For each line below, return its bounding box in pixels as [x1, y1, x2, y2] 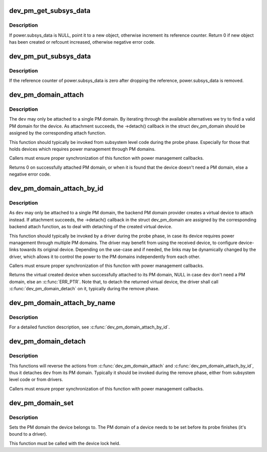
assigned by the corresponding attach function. [9, 130, 106, 136]
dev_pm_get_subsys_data [9, 6, 91, 15]
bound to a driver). [9, 431, 47, 437]
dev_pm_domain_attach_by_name [9, 299, 116, 307]
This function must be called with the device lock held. [9, 440, 121, 446]
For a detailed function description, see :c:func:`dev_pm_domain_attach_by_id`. [9, 324, 170, 330]
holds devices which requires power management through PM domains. [9, 146, 156, 152]
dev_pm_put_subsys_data [9, 52, 91, 61]
